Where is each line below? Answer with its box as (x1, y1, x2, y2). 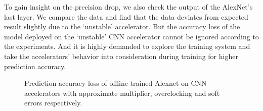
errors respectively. (24, 97, 82, 108)
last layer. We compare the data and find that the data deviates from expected (4, 11, 248, 22)
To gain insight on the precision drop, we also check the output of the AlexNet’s (4, 2, 253, 12)
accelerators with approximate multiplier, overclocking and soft (24, 87, 220, 98)
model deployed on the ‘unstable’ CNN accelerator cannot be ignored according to (4, 31, 259, 41)
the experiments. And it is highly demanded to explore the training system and (4, 41, 250, 51)
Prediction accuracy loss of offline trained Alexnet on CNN (24, 78, 207, 88)
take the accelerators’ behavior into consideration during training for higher (4, 50, 238, 61)
